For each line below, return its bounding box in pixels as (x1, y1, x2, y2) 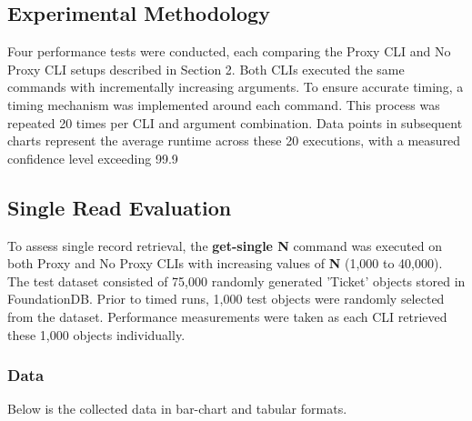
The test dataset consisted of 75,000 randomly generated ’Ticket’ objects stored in (7, 271, 466, 290)
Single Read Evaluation (7, 193, 232, 221)
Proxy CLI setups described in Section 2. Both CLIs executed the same (7, 59, 405, 78)
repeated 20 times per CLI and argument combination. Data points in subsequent (7, 113, 463, 132)
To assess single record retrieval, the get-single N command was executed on (7, 236, 442, 255)
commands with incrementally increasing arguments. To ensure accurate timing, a (7, 77, 464, 96)
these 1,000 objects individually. (7, 325, 186, 344)
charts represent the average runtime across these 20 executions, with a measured (7, 131, 461, 150)
